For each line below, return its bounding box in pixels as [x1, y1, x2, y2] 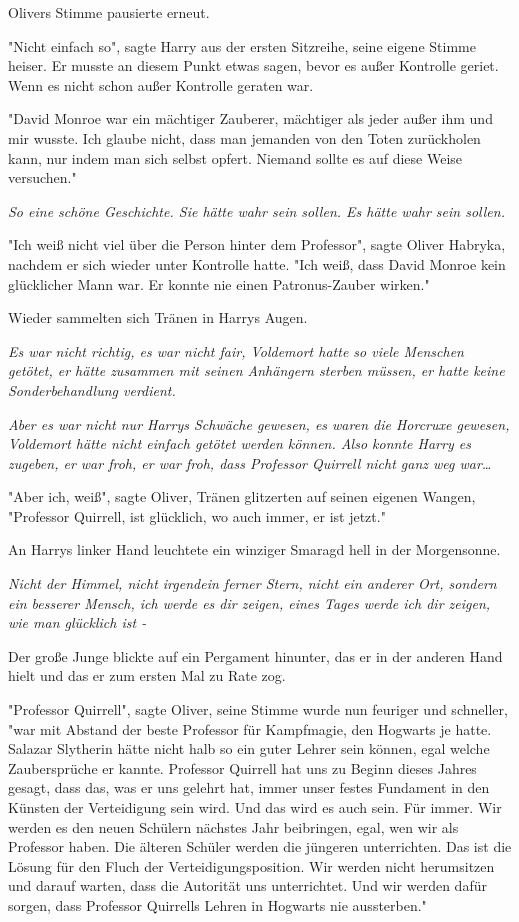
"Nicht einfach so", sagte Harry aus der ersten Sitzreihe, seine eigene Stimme [8, 35, 476, 56]
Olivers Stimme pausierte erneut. [8, 2, 210, 22]
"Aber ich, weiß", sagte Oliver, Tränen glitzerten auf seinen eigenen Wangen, [8, 486, 476, 507]
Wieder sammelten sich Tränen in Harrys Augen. [8, 307, 308, 328]
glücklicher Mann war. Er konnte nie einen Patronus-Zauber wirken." [8, 273, 430, 294]
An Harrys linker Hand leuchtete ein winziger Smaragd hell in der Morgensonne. [8, 539, 501, 560]
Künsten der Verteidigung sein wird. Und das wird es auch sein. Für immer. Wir [8, 797, 502, 817]
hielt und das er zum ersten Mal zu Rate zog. [8, 665, 286, 686]
